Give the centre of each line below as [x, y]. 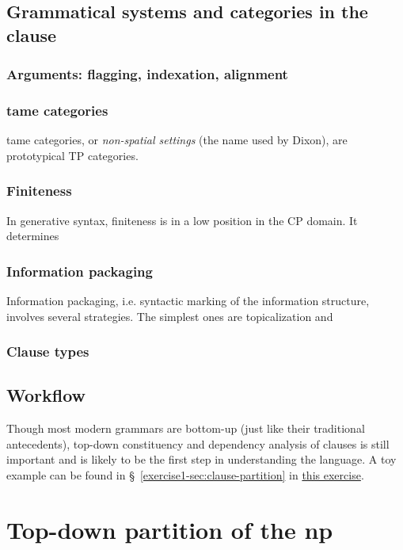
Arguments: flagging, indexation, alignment [147, 74]
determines [33, 236]
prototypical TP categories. [72, 155]
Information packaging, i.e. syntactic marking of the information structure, [188, 301]
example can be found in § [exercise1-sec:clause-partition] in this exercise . [185, 475]
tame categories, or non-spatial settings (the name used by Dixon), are [177, 140]
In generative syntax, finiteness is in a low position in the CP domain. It [182, 220]
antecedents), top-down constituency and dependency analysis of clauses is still [198, 443]
